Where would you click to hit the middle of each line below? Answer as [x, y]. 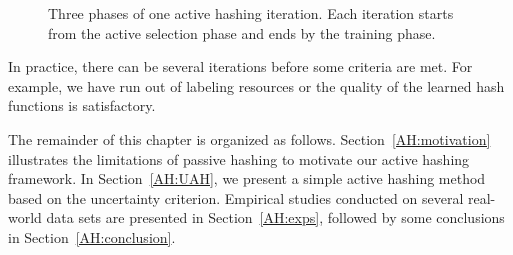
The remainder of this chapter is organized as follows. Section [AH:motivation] [249, 138]
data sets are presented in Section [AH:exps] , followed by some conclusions [275, 217]
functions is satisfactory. [82, 105]
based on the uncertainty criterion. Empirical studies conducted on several [236, 197]
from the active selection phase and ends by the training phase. [242, 32]
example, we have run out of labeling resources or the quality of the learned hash [256, 85]
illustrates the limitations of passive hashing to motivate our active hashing [239, 158]
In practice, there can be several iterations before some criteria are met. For [240, 66]
